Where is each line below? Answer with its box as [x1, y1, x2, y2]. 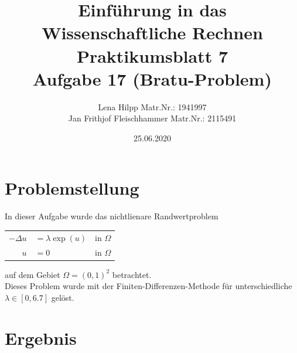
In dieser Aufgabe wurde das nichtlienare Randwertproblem [5, 210, 219, 222]
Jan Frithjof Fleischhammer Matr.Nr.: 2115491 [68, 112, 237, 124]
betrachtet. [112, 268, 152, 280]
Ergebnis [5, 325, 77, 349]
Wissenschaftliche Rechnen [42, 21, 263, 45]
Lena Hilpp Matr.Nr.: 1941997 [98, 100, 207, 113]
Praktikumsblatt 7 [76, 43, 228, 67]
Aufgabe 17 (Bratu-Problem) [33, 66, 272, 90]
